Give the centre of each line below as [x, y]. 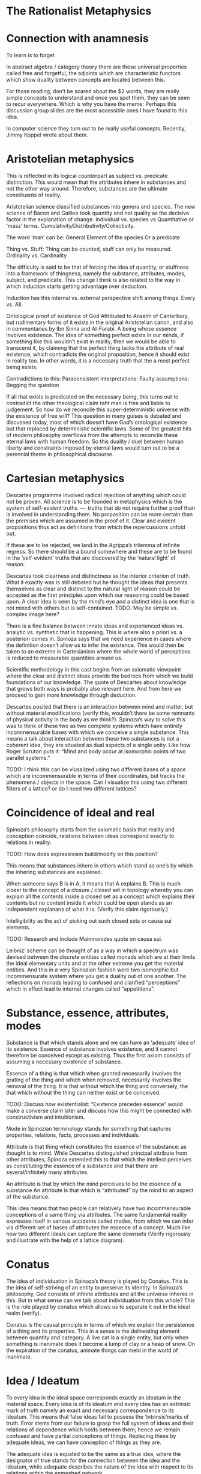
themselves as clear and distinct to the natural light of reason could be [93, 589]
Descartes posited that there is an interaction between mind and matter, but [100, 707]
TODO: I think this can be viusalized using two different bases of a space [96, 769]
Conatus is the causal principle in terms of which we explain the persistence [100, 1324]
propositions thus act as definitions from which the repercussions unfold [96, 527]
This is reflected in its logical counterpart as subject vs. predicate [87, 176]
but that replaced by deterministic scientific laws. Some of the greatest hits [99, 429]
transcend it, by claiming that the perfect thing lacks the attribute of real [95, 348]
